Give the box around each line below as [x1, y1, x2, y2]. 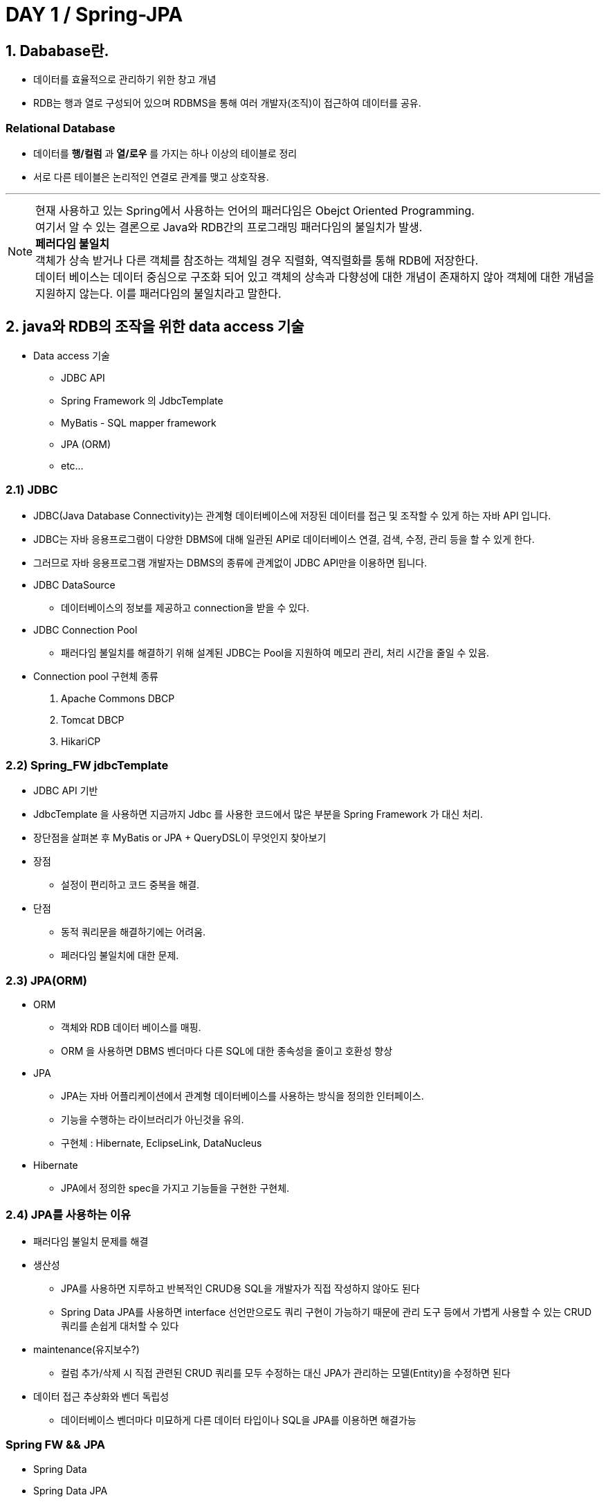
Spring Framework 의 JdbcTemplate [61, 394, 223, 406]
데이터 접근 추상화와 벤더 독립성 [33, 1390, 169, 1402]
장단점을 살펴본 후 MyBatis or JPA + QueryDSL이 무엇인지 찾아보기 [33, 832, 327, 844]
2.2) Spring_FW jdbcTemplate [6, 758, 169, 772]
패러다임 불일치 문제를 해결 [33, 1235, 149, 1247]
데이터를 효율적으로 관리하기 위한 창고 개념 [33, 73, 217, 86]
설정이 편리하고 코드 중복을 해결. [61, 879, 200, 891]
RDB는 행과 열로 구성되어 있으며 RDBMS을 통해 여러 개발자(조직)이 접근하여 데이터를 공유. [33, 97, 421, 109]
